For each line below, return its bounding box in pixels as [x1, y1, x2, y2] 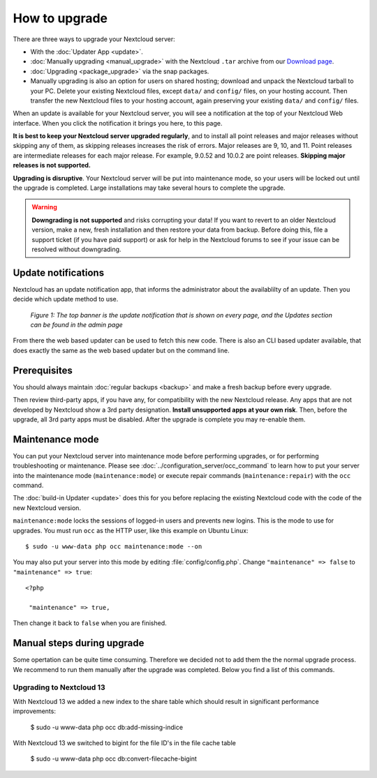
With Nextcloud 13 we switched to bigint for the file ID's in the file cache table [13, 738, 237, 747]
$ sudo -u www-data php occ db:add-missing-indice [30, 723, 184, 731]
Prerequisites [13, 364, 73, 376]
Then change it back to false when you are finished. [13, 619, 167, 627]
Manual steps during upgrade [13, 637, 145, 649]
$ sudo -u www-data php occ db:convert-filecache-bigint [30, 754, 197, 763]
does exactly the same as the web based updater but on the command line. [13, 346, 230, 354]
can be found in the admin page [30, 321, 124, 329]
